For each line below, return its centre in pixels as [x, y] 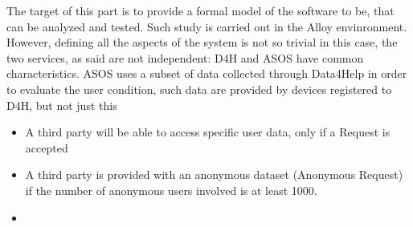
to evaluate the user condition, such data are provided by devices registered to [199, 89]
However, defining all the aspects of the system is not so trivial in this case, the [202, 42]
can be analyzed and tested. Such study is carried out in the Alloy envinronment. [207, 26]
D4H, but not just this [62, 105]
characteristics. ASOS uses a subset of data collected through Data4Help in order [207, 73]
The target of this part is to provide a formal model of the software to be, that [200, 10]
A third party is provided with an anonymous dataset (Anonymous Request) [214, 174]
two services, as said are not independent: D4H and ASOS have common [185, 57]
